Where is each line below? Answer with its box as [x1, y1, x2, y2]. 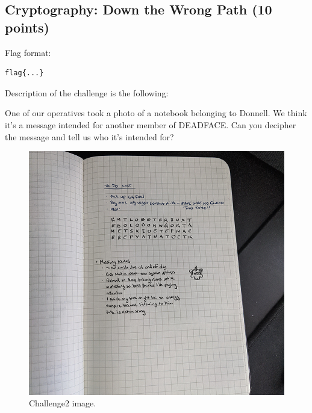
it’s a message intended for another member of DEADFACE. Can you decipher [5, 118, 296, 131]
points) [5, 17, 49, 36]
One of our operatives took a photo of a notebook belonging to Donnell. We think [5, 107, 307, 119]
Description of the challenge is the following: [5, 86, 169, 99]
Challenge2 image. [29, 397, 96, 409]
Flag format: [5, 46, 51, 58]
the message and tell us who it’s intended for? [5, 130, 174, 143]
